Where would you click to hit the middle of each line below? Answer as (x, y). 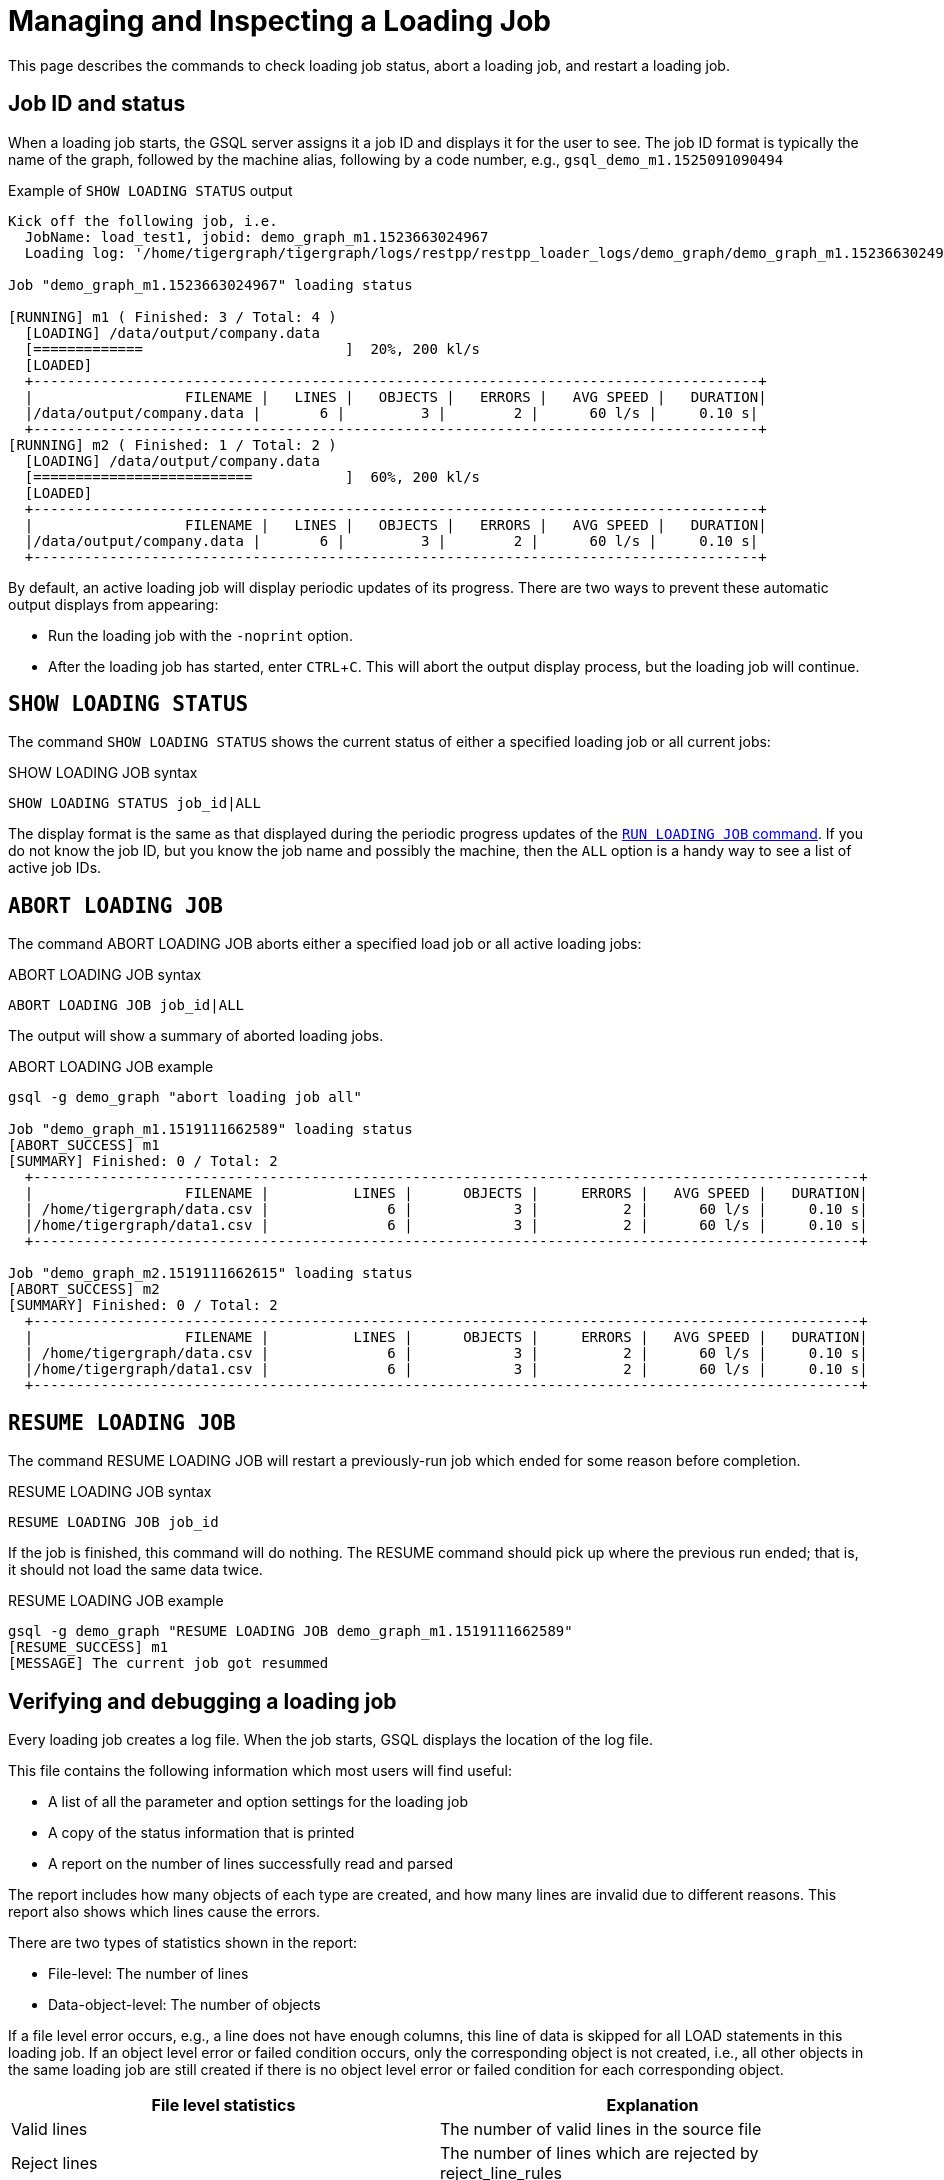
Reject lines (54, 2162)
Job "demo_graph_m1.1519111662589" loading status (210, 1129)
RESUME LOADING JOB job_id (113, 1522)
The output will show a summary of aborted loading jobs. (196, 1036)
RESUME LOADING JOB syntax (110, 1492)
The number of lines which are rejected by (599, 2152)
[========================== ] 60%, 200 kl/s (252, 476)
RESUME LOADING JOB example (116, 1601)
